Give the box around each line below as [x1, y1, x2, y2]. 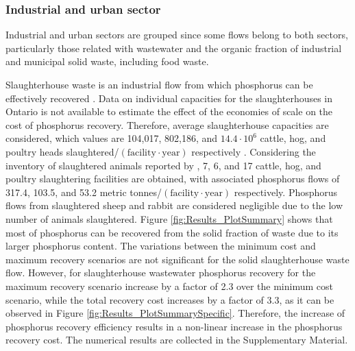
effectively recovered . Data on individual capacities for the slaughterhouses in [5, 90, 333, 105]
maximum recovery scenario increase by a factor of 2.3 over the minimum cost [5, 278, 333, 293]
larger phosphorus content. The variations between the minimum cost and [5, 239, 316, 253]
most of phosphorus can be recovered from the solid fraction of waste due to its [5, 225, 339, 239]
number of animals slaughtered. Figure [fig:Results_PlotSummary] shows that [5, 211, 333, 226]
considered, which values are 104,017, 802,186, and [5, 131, 218, 145]
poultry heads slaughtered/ [5, 144, 119, 158]
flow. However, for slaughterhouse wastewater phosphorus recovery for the [5, 265, 316, 280]
